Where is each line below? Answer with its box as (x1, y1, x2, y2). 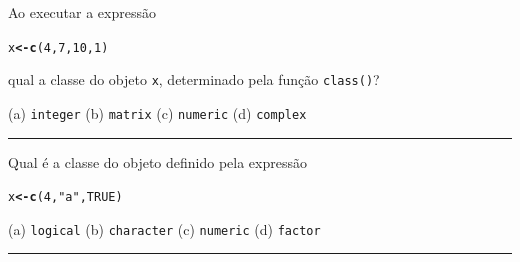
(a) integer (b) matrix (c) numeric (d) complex (8, 102, 307, 123)
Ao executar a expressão (8, 2, 156, 22)
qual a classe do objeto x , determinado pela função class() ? (8, 69, 380, 90)
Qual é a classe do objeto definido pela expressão (8, 151, 307, 172)
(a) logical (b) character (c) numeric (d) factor (8, 218, 321, 239)
